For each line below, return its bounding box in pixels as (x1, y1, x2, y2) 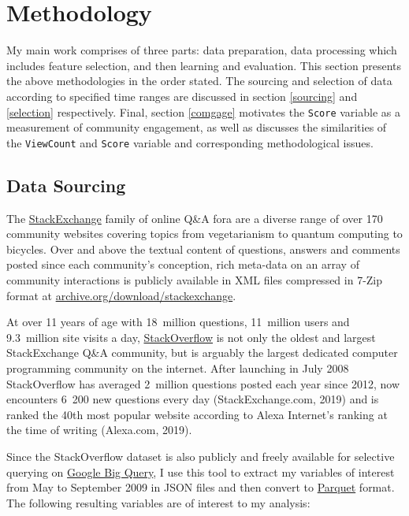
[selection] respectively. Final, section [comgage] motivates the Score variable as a (6, 103, 400, 120)
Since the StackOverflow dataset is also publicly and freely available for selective (6, 447, 395, 464)
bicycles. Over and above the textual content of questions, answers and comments (6, 240, 400, 257)
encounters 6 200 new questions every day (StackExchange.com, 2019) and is (6, 391, 379, 407)
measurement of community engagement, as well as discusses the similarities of (6, 119, 387, 135)
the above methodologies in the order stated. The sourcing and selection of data (6, 72, 392, 89)
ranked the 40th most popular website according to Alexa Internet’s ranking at (6, 406, 388, 422)
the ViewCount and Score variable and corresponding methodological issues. (6, 134, 374, 150)
